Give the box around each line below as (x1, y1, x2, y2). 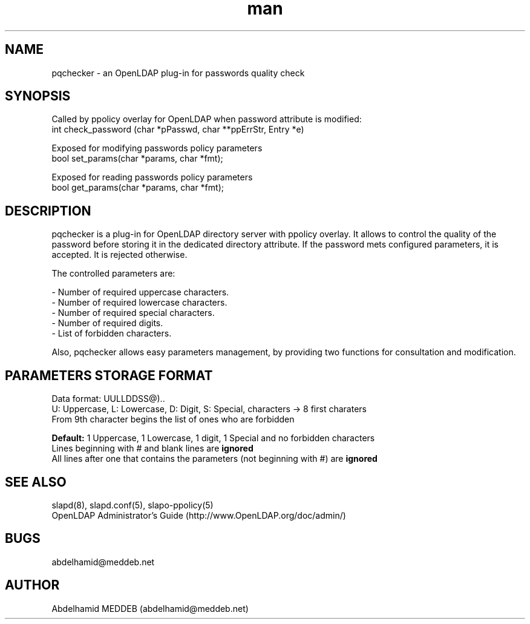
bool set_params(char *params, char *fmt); (51, 153, 223, 164)
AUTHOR (5, 577, 60, 593)
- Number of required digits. (51, 318, 163, 329)
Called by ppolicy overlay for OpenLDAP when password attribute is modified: (51, 114, 362, 125)
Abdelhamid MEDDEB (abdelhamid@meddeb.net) (51, 603, 249, 614)
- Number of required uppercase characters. (51, 287, 229, 298)
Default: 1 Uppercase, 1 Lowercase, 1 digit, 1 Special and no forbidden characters (51, 433, 375, 444)
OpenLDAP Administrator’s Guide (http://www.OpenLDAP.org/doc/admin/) (51, 510, 346, 521)
